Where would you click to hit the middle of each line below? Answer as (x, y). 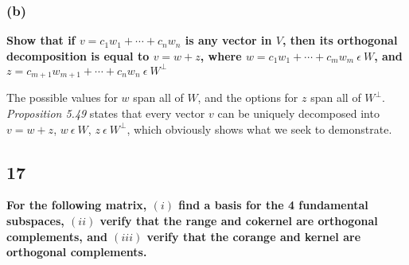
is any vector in (228, 40)
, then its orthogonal (340, 40)
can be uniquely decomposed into (298, 113)
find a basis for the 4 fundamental (273, 205)
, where (221, 55)
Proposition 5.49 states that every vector (106, 113)
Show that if (41, 40)
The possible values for (62, 97)
